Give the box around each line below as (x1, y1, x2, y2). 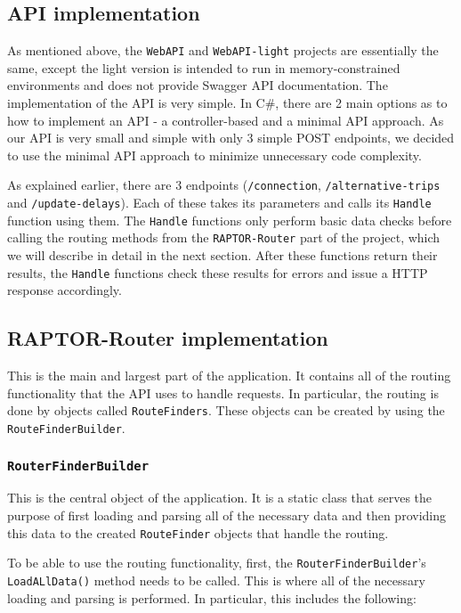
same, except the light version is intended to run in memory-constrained (7, 58, 400, 77)
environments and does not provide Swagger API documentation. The (7, 76, 388, 94)
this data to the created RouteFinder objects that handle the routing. (7, 523, 389, 542)
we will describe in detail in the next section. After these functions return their (7, 246, 438, 265)
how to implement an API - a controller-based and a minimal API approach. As (7, 110, 444, 129)
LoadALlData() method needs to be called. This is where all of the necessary (7, 570, 425, 589)
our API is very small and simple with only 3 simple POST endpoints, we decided (7, 128, 455, 147)
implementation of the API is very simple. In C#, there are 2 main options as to (7, 94, 448, 112)
